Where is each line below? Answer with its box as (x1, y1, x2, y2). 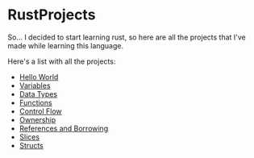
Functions (19, 98, 53, 107)
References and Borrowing (19, 123, 109, 133)
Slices (19, 131, 40, 142)
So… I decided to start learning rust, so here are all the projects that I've (7, 32, 247, 42)
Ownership (19, 114, 56, 124)
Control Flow (19, 106, 62, 116)
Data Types (19, 89, 58, 98)
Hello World (19, 72, 59, 81)
